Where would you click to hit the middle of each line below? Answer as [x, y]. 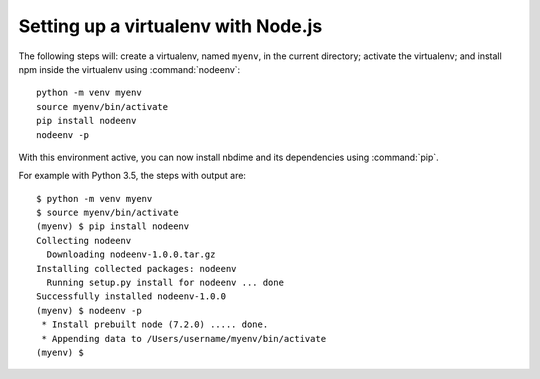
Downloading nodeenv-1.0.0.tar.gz [131, 254]
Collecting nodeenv [84, 240]
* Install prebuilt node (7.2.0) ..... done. [155, 324]
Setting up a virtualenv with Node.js [170, 26]
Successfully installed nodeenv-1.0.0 [131, 296]
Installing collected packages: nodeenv [136, 268]
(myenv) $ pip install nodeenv [113, 226]
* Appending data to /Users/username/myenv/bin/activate [184, 338]
